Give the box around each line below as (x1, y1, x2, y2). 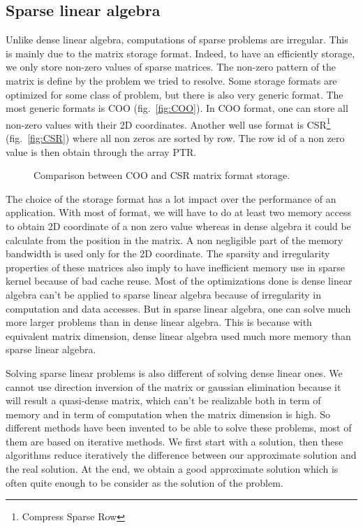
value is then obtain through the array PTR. (6, 144, 197, 159)
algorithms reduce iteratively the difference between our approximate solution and (6, 448, 357, 462)
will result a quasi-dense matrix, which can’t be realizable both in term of (6, 393, 321, 408)
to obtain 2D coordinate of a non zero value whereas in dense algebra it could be (6, 218, 351, 233)
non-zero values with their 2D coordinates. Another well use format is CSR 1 (6, 115, 331, 131)
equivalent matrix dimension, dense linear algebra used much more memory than (6, 328, 351, 343)
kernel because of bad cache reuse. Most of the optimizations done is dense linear (6, 273, 353, 288)
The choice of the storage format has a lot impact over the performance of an (6, 191, 336, 206)
